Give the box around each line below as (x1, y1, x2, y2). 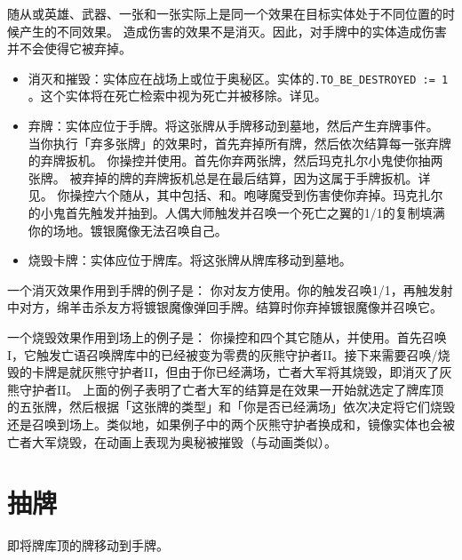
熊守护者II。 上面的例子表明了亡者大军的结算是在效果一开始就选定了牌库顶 (7, 380, 444, 398)
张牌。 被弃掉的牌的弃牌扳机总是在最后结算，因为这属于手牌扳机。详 (28, 168, 431, 187)
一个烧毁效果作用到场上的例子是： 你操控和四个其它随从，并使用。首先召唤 (7, 327, 447, 346)
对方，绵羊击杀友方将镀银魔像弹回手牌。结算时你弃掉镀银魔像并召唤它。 (19, 298, 442, 316)
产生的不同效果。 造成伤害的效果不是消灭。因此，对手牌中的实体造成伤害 (19, 21, 447, 40)
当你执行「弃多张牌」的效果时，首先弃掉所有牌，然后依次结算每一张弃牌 (28, 133, 451, 152)
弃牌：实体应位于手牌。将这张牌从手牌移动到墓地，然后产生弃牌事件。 (28, 116, 439, 135)
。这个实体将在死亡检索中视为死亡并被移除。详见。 (28, 86, 327, 105)
